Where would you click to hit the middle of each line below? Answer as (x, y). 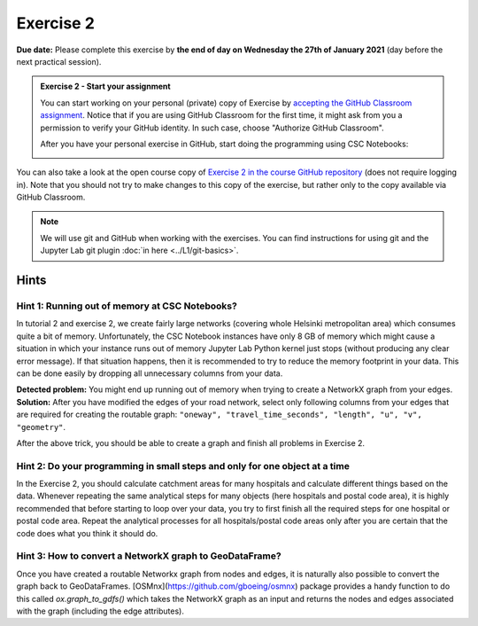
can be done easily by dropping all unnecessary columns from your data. (150, 373)
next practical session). (59, 61)
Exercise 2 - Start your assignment (106, 86)
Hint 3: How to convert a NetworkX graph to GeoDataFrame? (149, 556)
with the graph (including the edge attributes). (100, 611)
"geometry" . (41, 426)
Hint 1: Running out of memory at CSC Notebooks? (127, 306)
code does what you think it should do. (87, 533)
